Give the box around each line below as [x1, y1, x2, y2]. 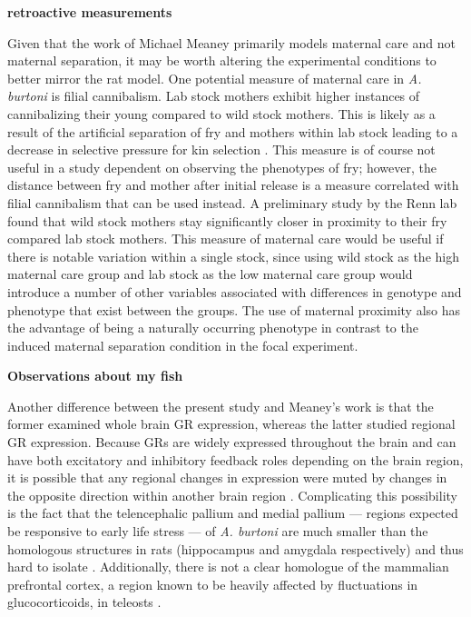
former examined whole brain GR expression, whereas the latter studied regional [7, 414, 456, 433]
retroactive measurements [7, 3, 172, 21]
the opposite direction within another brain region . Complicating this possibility [7, 485, 457, 504]
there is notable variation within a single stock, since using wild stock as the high [7, 246, 459, 265]
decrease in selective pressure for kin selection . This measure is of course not [7, 140, 436, 159]
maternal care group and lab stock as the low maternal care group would [7, 264, 413, 284]
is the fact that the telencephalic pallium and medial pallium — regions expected [7, 503, 458, 522]
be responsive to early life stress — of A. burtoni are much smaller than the [7, 522, 428, 541]
